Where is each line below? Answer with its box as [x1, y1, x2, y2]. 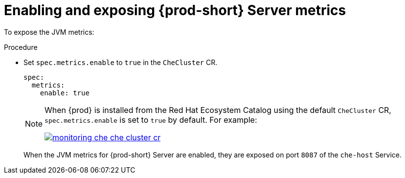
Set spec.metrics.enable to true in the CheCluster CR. [23, 58, 218, 67]
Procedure [4, 43, 38, 51]
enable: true [40, 89, 90, 97]
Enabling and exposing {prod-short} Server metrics [4, 2, 346, 19]
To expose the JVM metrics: [4, 27, 94, 36]
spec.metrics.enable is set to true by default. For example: [45, 114, 257, 125]
